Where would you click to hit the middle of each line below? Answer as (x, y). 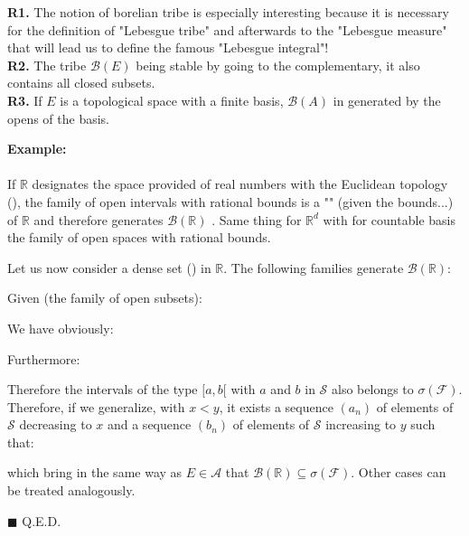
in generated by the (387, 100)
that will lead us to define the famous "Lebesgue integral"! (168, 47)
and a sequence (149, 424)
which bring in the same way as (95, 472)
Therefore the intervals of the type (103, 389)
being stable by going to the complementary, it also (278, 65)
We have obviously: (61, 328)
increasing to (361, 424)
